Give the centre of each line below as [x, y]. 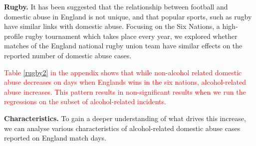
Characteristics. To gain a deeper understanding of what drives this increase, [125, 118]
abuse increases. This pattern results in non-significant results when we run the [125, 91]
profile [14, 36]
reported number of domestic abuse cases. [68, 55]
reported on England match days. [55, 138]
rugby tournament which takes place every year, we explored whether [131, 36]
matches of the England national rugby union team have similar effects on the [123, 46]
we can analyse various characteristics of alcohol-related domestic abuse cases [122, 128]
